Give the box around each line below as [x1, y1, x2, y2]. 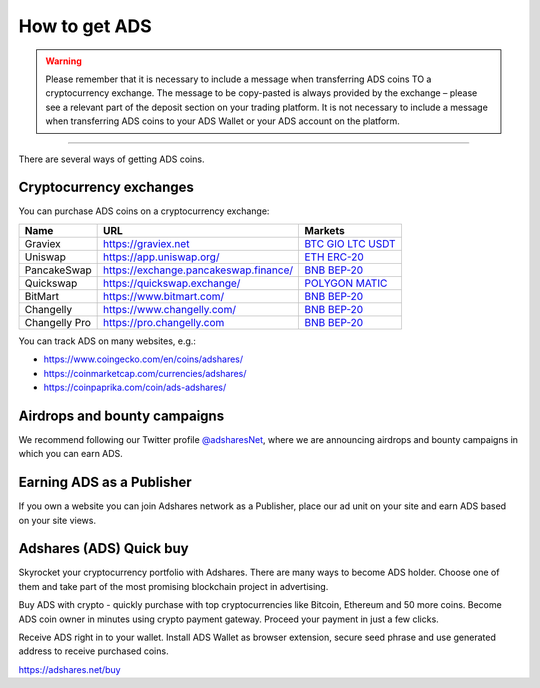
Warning [45, 55, 82, 67]
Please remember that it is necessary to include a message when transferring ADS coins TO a [45, 73, 432, 85]
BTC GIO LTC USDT [304, 236, 396, 250]
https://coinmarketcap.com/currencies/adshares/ [43, 367, 247, 379]
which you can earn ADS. [18, 448, 124, 460]
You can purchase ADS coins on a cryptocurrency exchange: [18, 205, 270, 217]
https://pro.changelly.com [103, 315, 225, 329]
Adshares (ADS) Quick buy [18, 540, 189, 557]
